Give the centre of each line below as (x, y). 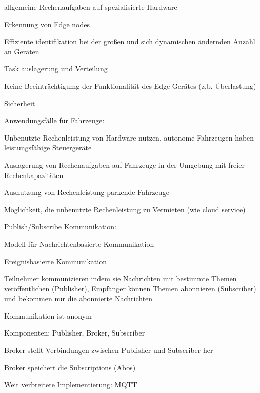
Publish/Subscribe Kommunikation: (61, 227)
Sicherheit (20, 103)
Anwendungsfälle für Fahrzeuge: (54, 120)
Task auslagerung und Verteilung (56, 68)
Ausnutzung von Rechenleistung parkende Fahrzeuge (87, 192)
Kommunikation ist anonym (48, 315)
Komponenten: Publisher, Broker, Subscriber (75, 333)
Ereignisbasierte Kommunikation (55, 261)
